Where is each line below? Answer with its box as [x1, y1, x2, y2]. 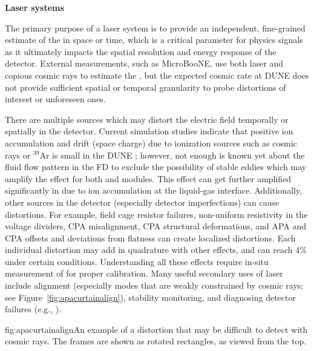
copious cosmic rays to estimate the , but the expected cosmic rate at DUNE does [5, 68, 309, 81]
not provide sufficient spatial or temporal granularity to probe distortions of [5, 80, 286, 93]
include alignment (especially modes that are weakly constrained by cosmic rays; [5, 279, 304, 292]
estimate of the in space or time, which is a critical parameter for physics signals [5, 33, 303, 46]
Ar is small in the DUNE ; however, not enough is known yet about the [39, 148, 305, 161]
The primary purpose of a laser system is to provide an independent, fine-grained [5, 21, 306, 34]
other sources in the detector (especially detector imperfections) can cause [5, 195, 280, 208]
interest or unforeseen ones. [5, 93, 106, 105]
